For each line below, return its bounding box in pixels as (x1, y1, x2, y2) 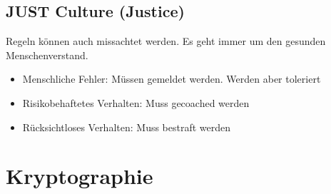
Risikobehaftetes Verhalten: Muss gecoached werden (22, 95, 250, 110)
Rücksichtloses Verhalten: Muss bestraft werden (22, 119, 231, 134)
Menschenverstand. (6, 47, 88, 62)
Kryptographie (6, 161, 153, 190)
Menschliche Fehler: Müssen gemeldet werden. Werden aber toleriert (22, 71, 321, 86)
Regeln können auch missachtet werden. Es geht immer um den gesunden (6, 34, 326, 48)
